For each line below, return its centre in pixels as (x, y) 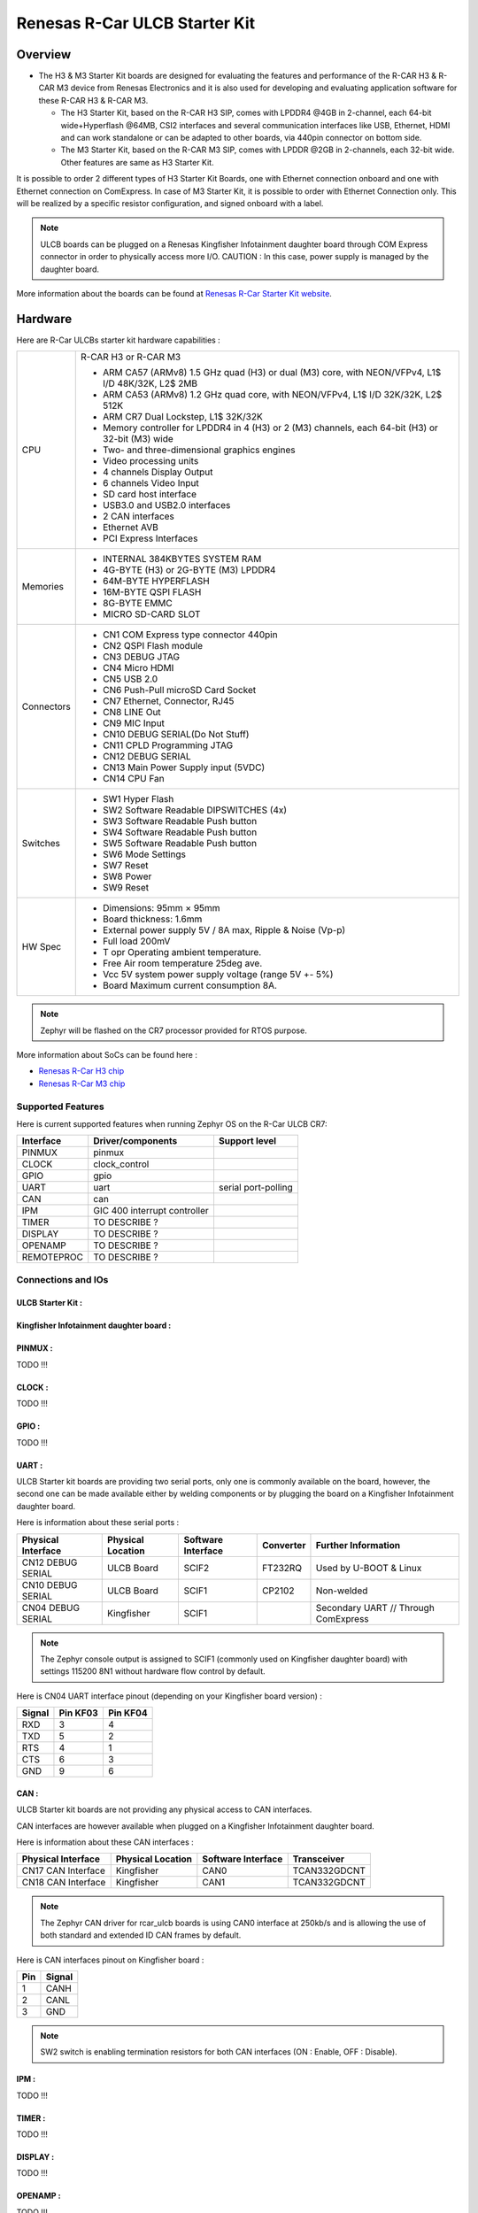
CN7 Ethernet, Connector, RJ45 (169, 701)
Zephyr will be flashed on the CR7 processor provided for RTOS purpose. (173, 1030)
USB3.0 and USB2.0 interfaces (167, 505)
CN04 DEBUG (50, 1608)
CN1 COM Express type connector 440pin (190, 635)
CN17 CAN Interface (64, 1870)
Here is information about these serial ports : (98, 1523)
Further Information (358, 1545)
